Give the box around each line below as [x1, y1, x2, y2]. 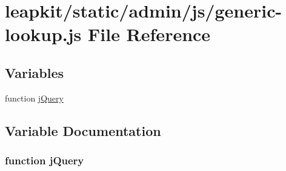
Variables [5, 63, 64, 82]
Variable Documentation [5, 121, 161, 140]
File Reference [88, 22, 211, 47]
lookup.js [5, 22, 82, 47]
